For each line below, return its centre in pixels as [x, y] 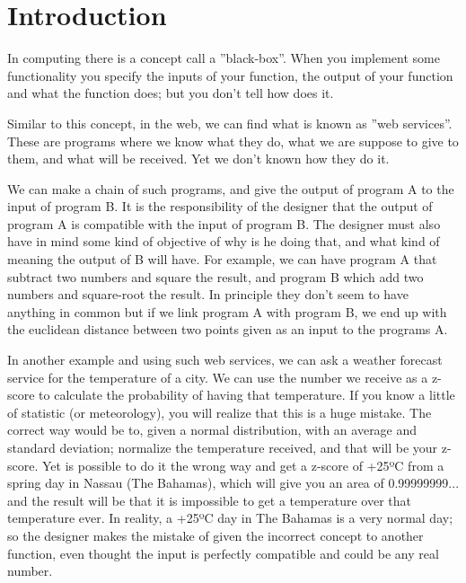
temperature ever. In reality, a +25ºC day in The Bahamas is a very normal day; [230, 518]
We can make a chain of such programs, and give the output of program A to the [231, 188]
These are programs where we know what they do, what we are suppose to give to [233, 141]
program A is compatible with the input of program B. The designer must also [224, 223]
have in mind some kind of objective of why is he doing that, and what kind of [224, 241]
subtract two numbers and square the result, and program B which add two [215, 276]
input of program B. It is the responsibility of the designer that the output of [220, 206]
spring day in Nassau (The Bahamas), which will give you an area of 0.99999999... [233, 483]
